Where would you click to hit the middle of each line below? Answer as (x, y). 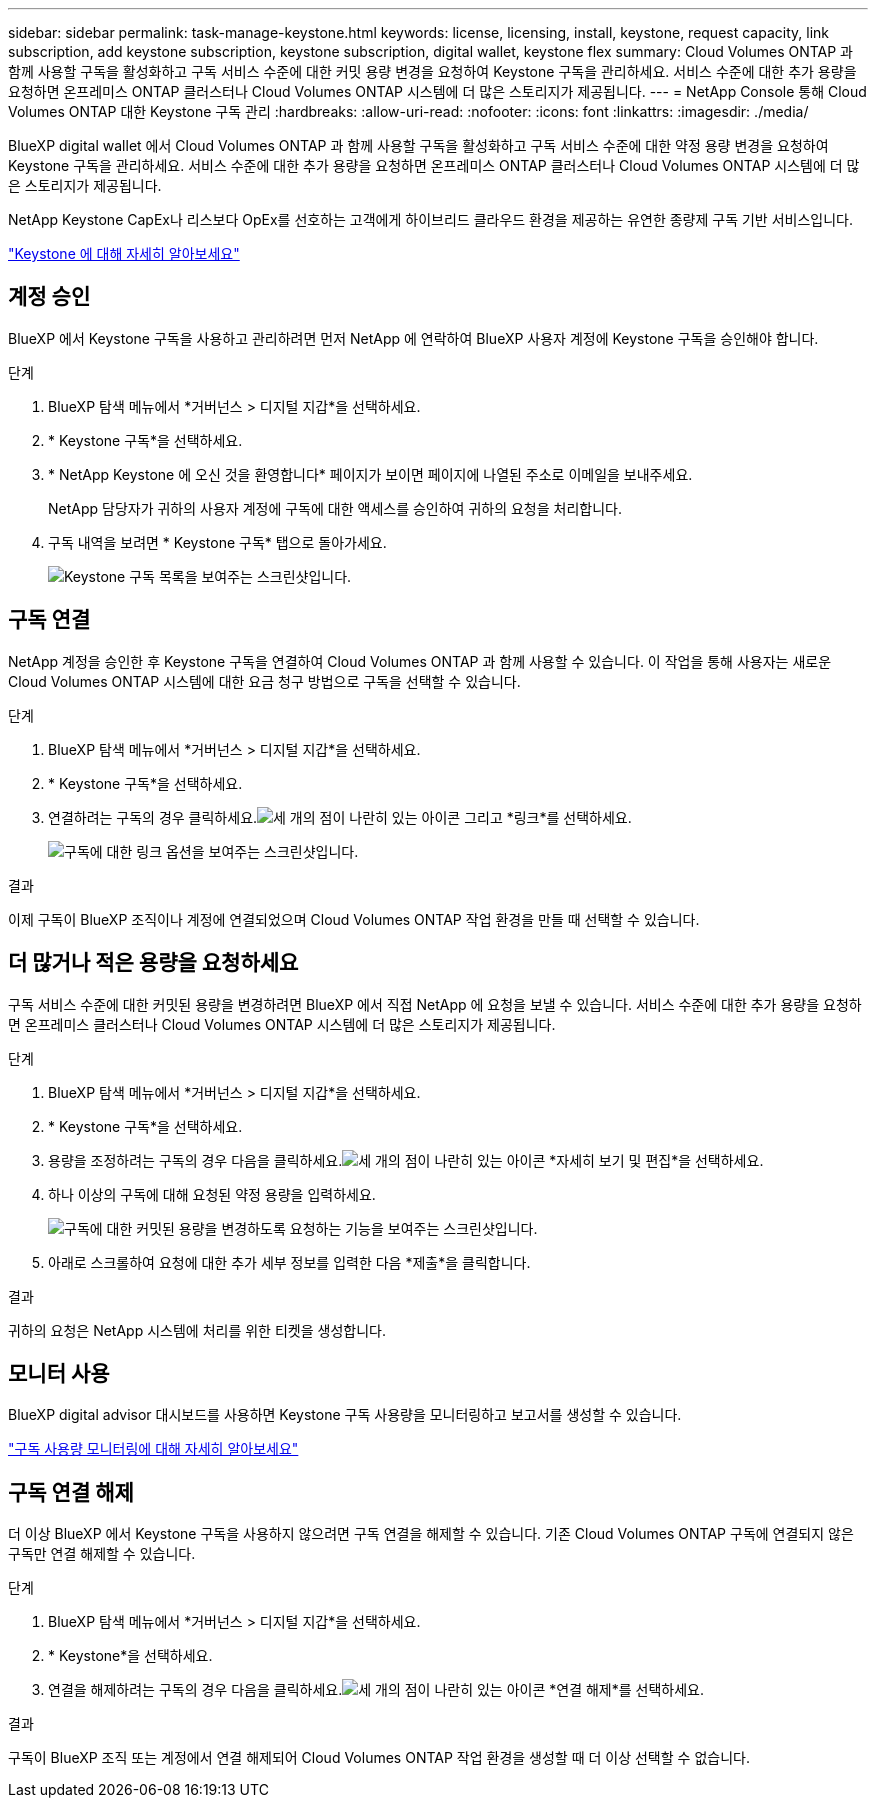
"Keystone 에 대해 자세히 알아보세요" (124, 253)
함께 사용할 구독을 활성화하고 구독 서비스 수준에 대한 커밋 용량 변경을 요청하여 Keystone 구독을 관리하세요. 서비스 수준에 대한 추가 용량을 (432, 71)
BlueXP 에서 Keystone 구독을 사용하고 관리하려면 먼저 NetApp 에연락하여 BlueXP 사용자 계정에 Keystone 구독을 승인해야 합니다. (413, 338)
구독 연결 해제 (71, 1492)
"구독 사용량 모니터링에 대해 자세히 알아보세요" (153, 1449)
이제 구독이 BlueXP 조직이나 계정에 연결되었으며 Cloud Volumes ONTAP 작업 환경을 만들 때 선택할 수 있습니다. (354, 919)
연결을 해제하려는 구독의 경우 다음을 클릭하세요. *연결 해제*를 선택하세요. (376, 1690)
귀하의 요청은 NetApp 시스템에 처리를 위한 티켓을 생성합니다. (197, 1330)
